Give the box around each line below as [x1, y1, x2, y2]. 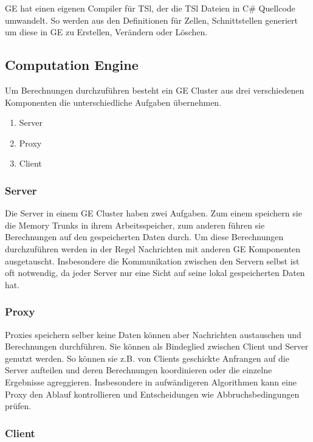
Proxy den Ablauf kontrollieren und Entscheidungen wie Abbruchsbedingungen [5, 387, 300, 400]
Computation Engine [5, 55, 139, 74]
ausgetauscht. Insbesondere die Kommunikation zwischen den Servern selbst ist [5, 254, 300, 267]
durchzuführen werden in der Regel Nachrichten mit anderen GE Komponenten [5, 242, 301, 255]
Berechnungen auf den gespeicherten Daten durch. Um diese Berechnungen [5, 230, 284, 243]
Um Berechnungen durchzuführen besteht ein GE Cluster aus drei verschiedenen [5, 83, 304, 96]
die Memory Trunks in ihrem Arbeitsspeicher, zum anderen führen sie [5, 218, 265, 231]
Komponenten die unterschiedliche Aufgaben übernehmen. [5, 95, 222, 108]
